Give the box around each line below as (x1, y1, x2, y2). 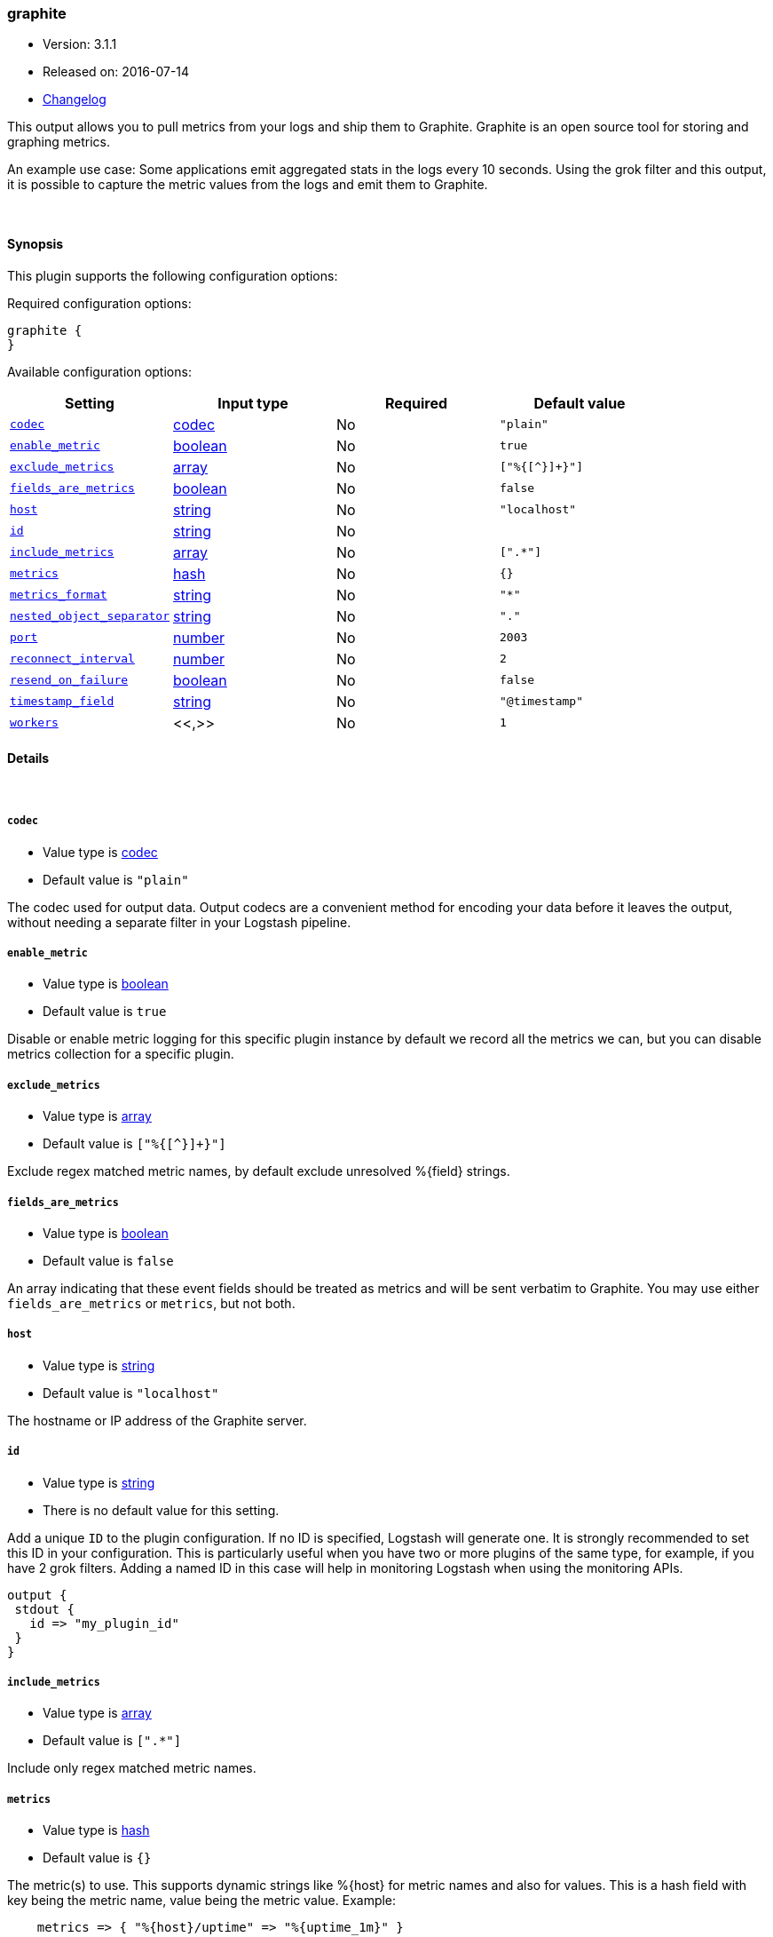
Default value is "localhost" (43, 1385, 219, 1401)
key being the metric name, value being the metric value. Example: (7, 1893, 397, 1909)
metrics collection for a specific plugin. (7, 1046, 234, 1062)
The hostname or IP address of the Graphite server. (7, 1412, 307, 1428)
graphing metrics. (7, 134, 110, 150)
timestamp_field (10, 695, 114, 709)
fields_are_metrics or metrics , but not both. (7, 1295, 296, 1311)
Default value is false (43, 1252, 174, 1268)
